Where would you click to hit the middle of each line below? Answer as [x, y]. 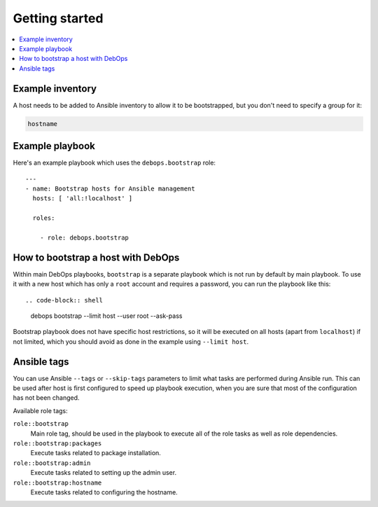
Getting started [58, 18]
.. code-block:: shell [64, 300]
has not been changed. [46, 398]
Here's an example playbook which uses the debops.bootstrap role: [114, 163]
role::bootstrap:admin [52, 463]
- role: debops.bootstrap [84, 237]
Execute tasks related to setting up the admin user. [104, 473]
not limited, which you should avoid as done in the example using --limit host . [131, 341]
